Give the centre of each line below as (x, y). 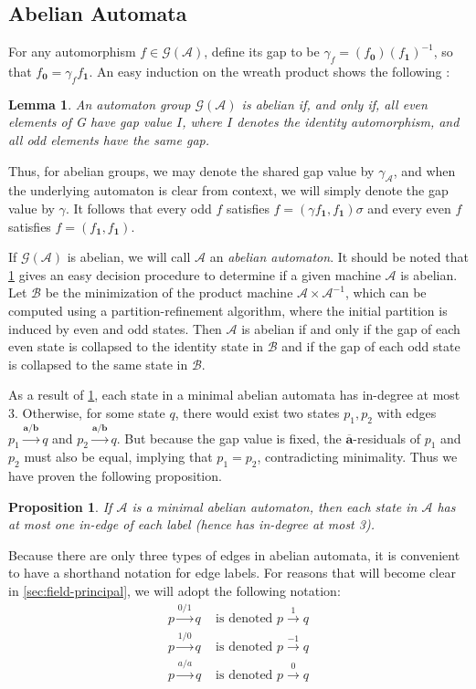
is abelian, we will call (129, 257)
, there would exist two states (257, 412)
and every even (409, 208)
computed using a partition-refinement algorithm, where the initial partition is (228, 310)
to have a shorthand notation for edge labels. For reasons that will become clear (232, 573)
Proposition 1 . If (60, 506)
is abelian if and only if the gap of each (351, 328)
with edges (407, 412)
